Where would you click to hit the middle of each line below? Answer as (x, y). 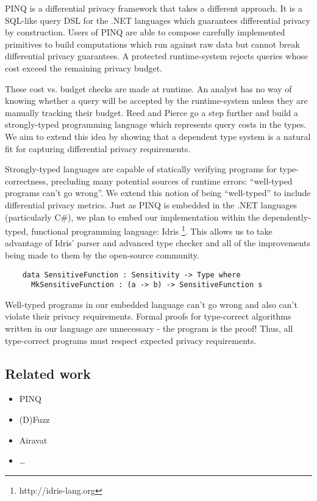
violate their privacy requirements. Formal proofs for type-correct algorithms (148, 316)
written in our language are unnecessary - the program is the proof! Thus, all (149, 328)
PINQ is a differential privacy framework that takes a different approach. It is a (154, 8)
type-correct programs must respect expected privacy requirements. (131, 340)
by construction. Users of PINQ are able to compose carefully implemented (145, 32)
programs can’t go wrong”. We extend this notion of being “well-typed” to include (158, 193)
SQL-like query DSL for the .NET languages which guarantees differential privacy (158, 20)
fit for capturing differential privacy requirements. (98, 148)
